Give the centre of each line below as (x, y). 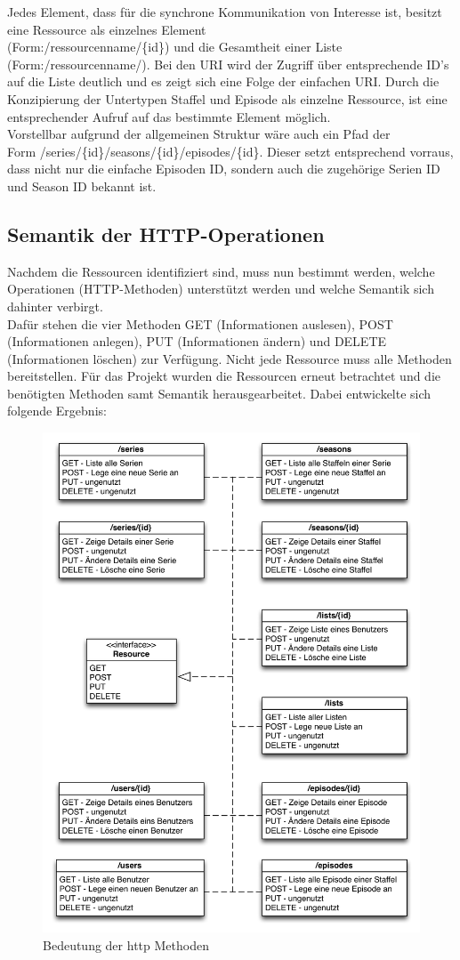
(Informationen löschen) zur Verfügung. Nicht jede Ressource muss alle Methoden (230, 358)
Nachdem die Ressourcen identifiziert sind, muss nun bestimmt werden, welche (221, 271)
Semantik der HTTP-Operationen (166, 234)
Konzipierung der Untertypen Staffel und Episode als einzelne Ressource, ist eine (227, 98)
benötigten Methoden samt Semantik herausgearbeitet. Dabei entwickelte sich (219, 393)
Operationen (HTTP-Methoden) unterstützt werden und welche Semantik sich (221, 289)
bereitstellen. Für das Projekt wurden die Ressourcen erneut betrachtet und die (224, 376)
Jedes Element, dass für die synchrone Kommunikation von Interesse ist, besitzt (225, 12)
